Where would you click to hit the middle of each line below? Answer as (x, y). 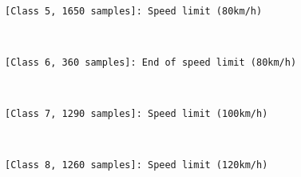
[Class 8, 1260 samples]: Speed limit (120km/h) (137, 165)
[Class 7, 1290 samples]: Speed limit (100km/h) (137, 114)
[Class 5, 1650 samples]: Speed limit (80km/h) (134, 11)
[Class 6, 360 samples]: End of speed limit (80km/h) (151, 62)
